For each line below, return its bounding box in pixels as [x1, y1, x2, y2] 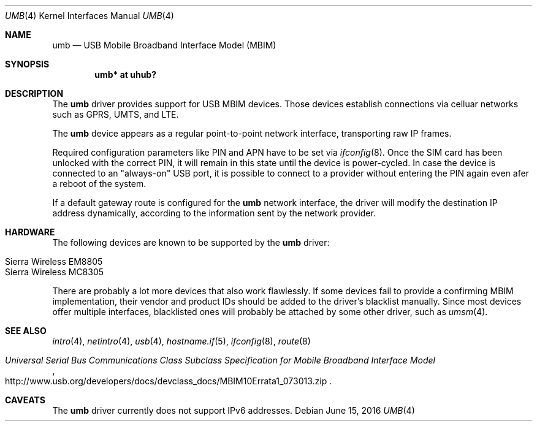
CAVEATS [5, 395, 45, 405]
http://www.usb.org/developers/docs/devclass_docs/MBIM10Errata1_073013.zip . [5, 376, 332, 386]
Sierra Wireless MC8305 [5, 267, 104, 277]
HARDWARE [5, 227, 55, 237]
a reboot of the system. [52, 178, 147, 189]
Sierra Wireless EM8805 [5, 256, 103, 267]
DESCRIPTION [5, 88, 64, 99]
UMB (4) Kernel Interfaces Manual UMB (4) [5, 10, 174, 21]
